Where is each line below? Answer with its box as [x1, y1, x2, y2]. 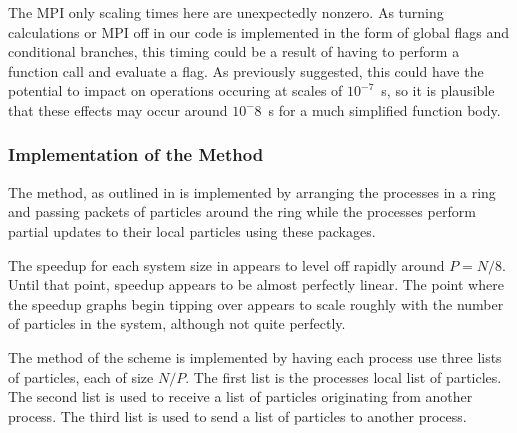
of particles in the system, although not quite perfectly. [8, 313, 346, 334]
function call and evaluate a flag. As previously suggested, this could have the [8, 60, 484, 81]
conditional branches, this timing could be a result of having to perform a [8, 41, 460, 62]
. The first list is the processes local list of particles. [185, 366, 502, 387]
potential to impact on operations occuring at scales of [8, 80, 343, 101]
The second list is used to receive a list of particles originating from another [8, 386, 473, 407]
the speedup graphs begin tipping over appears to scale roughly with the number [8, 293, 504, 314]
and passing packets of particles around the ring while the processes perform [8, 201, 476, 222]
